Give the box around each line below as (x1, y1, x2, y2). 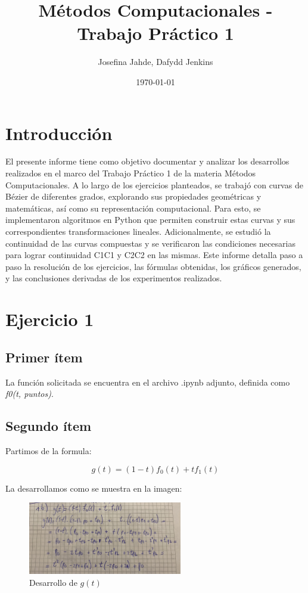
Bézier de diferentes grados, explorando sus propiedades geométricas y (5, 190, 262, 203)
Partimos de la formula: (5, 444, 92, 457)
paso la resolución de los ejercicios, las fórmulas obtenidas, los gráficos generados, (5, 260, 301, 272)
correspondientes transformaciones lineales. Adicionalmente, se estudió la (5, 225, 271, 237)
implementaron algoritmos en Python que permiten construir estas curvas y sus (5, 213, 295, 226)
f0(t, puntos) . (5, 387, 54, 400)
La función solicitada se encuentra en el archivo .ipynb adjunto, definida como (5, 375, 290, 388)
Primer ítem (5, 347, 83, 366)
